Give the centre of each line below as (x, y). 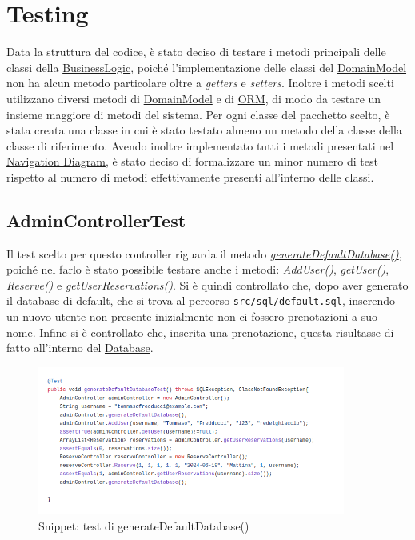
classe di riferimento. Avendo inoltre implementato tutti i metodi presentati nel (200, 145)
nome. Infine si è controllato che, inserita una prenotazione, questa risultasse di (200, 332)
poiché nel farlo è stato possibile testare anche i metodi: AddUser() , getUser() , (198, 269)
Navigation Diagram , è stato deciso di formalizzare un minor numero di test (192, 161)
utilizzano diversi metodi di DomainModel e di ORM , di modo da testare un (194, 98)
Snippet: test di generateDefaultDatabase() (144, 525)
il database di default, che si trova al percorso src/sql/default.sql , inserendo (201, 300)
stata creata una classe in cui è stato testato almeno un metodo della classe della (204, 130)
